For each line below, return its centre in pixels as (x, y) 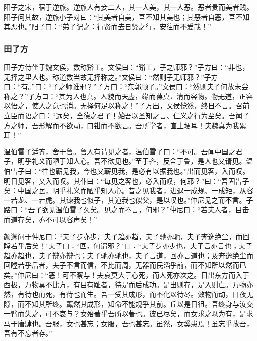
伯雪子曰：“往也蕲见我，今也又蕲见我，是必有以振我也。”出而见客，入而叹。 (127, 170)
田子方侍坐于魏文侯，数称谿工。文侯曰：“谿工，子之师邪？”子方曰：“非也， (127, 67)
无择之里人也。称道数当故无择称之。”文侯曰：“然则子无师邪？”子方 (111, 76)
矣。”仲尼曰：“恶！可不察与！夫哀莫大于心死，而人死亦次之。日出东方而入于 (127, 274)
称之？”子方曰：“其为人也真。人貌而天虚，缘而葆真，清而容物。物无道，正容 (128, 96)
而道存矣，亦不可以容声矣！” (51, 219)
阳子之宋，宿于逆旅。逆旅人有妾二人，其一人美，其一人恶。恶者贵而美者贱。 (128, 7)
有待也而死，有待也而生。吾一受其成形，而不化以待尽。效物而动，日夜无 (135, 294)
